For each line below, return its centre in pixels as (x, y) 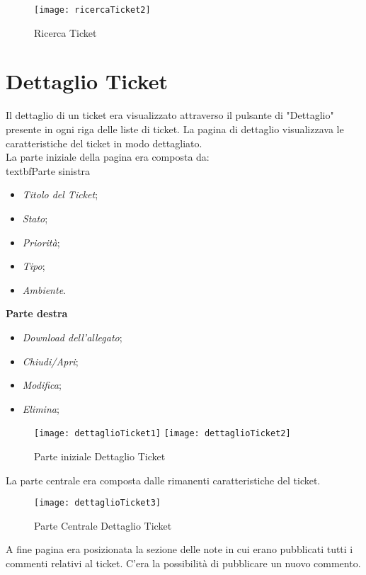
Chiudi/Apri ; (50, 361)
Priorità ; (41, 242)
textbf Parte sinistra (48, 170)
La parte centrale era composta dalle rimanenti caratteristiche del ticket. (163, 480)
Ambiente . (44, 289)
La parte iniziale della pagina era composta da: (108, 157)
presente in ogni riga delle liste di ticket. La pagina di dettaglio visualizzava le (175, 129)
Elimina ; (41, 408)
